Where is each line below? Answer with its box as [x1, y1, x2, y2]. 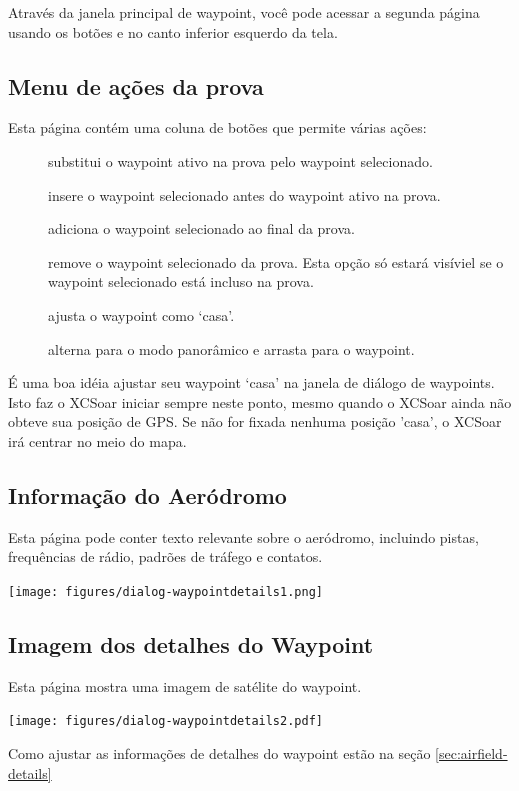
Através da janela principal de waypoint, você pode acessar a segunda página [8, 2, 480, 22]
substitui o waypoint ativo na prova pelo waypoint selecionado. [48, 150, 433, 171]
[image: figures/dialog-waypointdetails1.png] [8, 584, 323, 599]
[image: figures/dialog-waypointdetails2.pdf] [8, 714, 323, 729]
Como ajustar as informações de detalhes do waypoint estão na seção [8, 743, 431, 764]
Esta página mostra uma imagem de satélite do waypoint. [8, 675, 362, 696]
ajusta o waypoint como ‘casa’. [48, 304, 235, 325]
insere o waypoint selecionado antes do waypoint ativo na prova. [48, 184, 441, 205]
